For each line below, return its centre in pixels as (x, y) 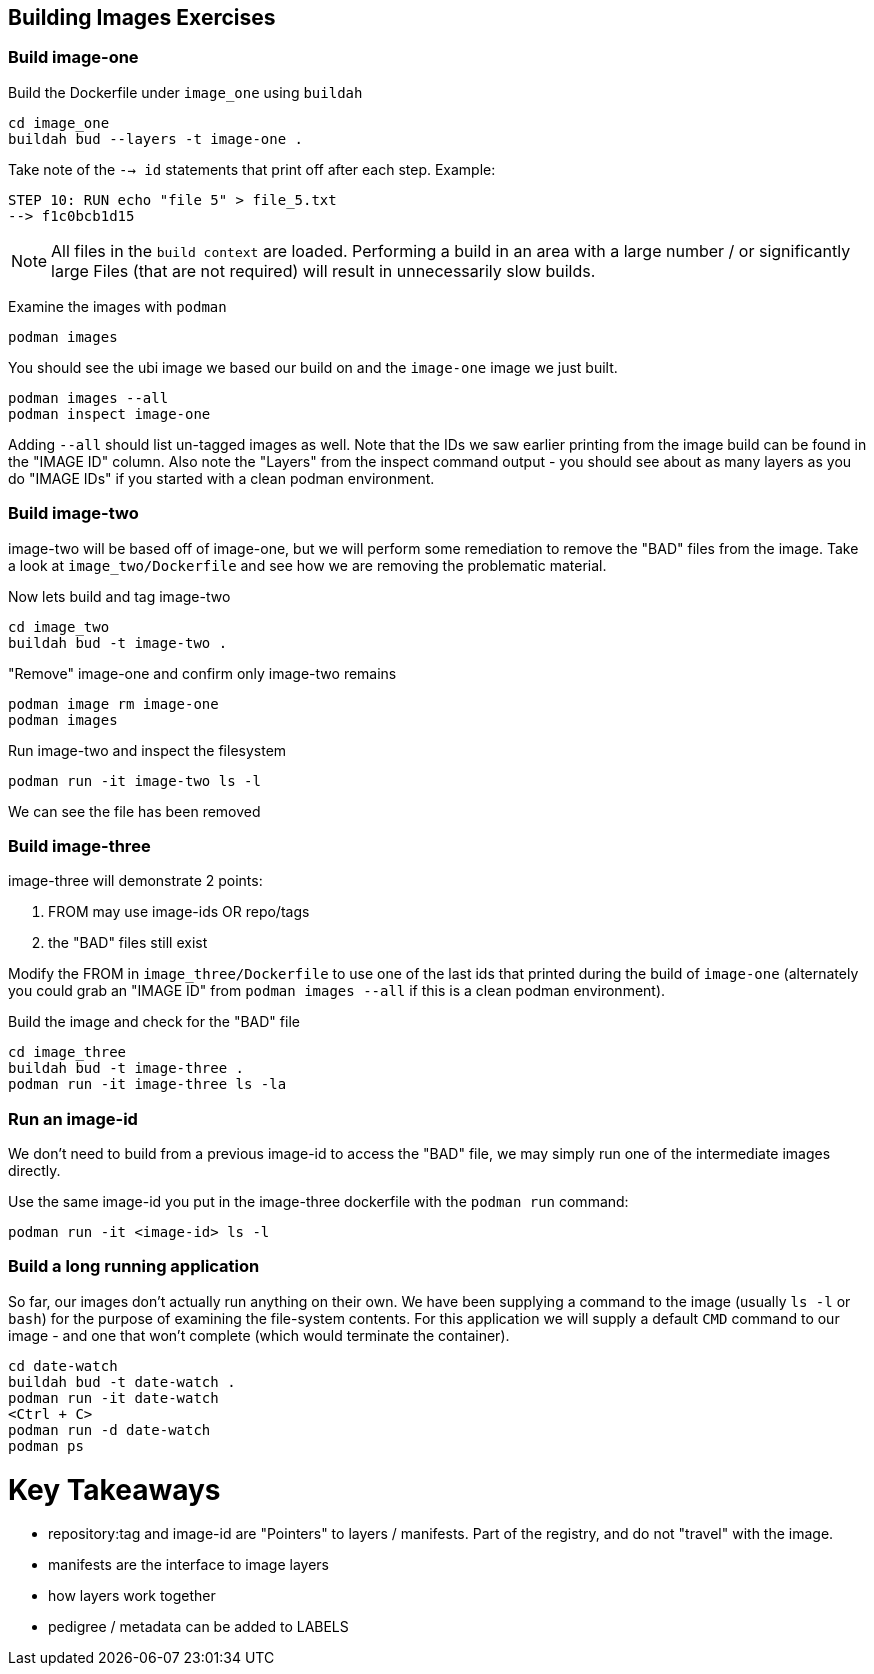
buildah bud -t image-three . (126, 1068)
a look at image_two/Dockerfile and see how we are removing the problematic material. (307, 565)
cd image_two (59, 626)
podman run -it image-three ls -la (147, 1084)
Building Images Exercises (142, 17)
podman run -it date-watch (113, 1397)
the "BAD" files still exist (128, 943)
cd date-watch (63, 1365)
